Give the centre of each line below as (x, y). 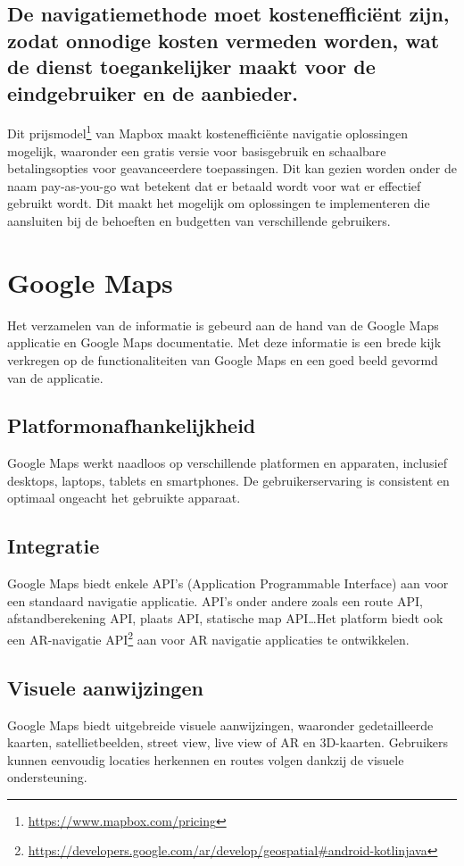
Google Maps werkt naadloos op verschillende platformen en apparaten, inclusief (227, 463)
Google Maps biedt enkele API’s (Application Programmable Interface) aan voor (228, 583)
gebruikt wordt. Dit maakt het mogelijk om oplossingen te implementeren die (219, 203)
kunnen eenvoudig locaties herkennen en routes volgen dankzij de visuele (206, 759)
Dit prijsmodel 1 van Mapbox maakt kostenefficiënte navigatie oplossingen (207, 132)
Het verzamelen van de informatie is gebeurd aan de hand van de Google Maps (223, 325)
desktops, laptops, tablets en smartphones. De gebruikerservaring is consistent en (228, 480)
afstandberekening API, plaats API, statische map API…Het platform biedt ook (225, 618)
